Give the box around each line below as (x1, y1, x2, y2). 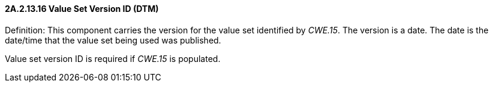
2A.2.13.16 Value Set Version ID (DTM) (5, 4, 159, 14)
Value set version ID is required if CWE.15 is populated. (5, 53, 221, 64)
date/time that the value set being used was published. (5, 35, 221, 45)
